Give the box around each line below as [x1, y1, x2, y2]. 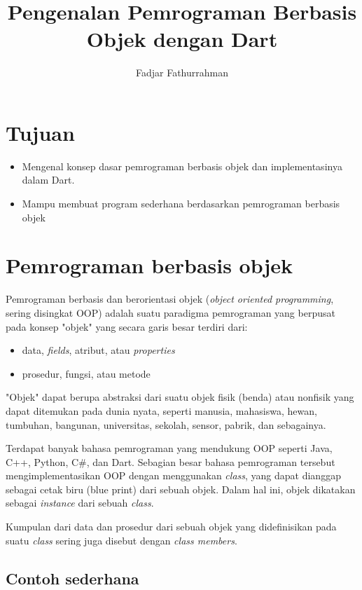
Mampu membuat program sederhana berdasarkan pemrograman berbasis [22, 196, 340, 211]
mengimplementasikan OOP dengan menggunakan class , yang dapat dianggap [6, 468, 341, 483]
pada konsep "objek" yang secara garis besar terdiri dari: [6, 319, 248, 334]
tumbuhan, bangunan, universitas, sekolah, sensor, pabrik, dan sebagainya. [6, 417, 326, 432]
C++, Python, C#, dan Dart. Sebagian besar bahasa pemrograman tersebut [6, 454, 335, 469]
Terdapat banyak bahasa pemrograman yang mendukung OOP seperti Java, [6, 441, 333, 455]
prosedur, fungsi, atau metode [22, 366, 151, 380]
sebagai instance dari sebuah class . [6, 495, 154, 510]
